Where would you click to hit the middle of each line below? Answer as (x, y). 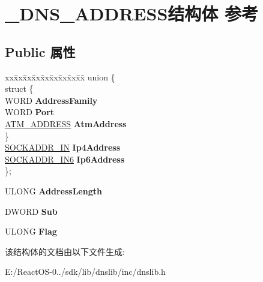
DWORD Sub (31, 211)
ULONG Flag (31, 231)
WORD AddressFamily (51, 100)
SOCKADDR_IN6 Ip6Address (65, 159)
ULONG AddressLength (53, 190)
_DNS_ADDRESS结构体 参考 (132, 13)
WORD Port (30, 112)
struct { (19, 88)
